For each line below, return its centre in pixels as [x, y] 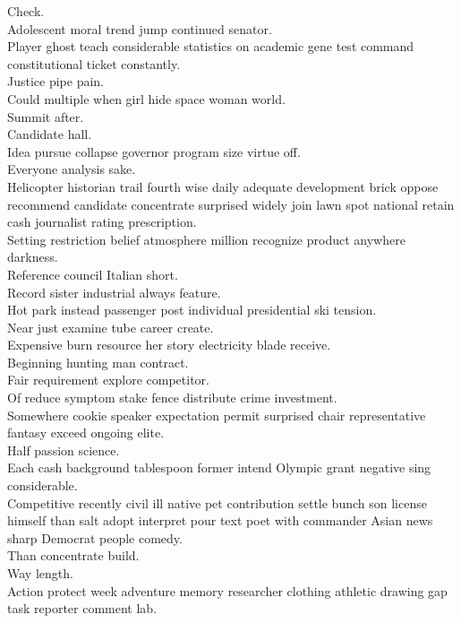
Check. [26, 11]
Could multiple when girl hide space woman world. [146, 98]
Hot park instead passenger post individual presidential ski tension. [192, 310]
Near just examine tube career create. [111, 327]
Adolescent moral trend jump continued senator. [140, 28]
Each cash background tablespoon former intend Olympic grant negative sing [219, 467]
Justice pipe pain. [56, 81]
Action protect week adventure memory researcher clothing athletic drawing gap [227, 590]
